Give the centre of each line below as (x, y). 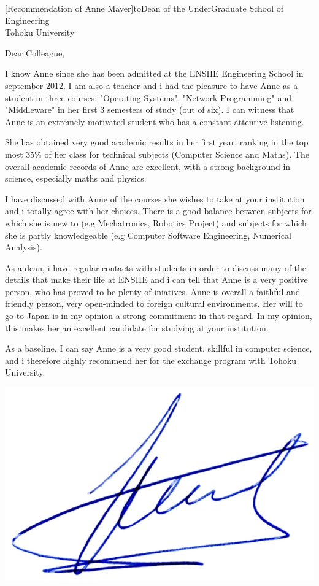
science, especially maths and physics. (76, 178)
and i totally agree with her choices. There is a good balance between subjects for (158, 211)
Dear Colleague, (35, 52)
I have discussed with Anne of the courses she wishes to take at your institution (155, 199)
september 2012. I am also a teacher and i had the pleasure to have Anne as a (152, 85)
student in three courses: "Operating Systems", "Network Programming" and (148, 97)
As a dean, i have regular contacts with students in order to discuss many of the (156, 267)
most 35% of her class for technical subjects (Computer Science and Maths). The (157, 154)
